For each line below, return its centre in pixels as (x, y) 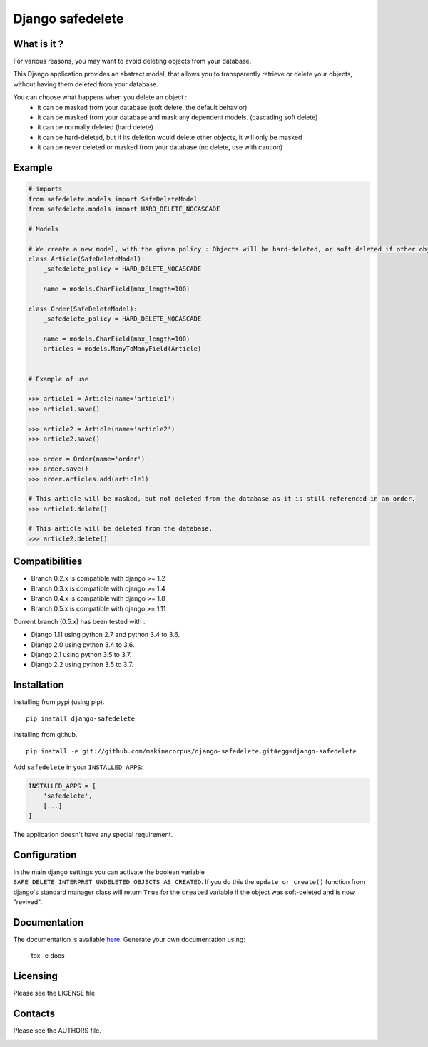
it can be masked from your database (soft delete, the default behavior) (142, 107)
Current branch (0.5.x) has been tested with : (79, 621)
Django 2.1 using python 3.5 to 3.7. (81, 655)
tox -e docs (48, 956)
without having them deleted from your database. (86, 84)
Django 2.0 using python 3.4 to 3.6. (83, 645)
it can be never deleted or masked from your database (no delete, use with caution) (160, 147)
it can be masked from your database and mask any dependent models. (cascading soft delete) (178, 117)
